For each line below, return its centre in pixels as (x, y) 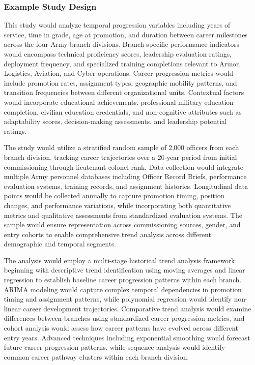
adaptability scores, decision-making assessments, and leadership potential (115, 121)
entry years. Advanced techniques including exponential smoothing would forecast (127, 337)
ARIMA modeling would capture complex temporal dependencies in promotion (123, 289)
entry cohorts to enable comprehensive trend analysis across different (108, 234)
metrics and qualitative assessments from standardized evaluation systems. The (123, 215)
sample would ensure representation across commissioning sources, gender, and (122, 225)
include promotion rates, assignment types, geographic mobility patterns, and (121, 82)
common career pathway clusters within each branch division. (97, 356)
